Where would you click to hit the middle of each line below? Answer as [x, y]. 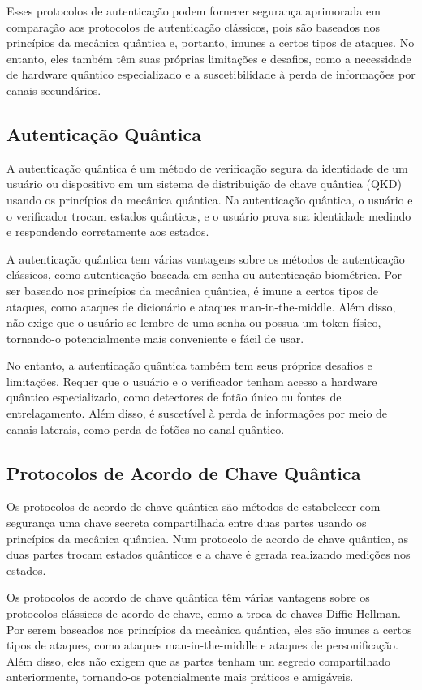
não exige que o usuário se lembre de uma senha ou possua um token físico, [194, 322]
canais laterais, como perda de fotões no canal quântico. [146, 429]
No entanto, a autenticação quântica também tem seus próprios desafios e [189, 365]
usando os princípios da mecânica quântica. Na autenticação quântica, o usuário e [210, 199]
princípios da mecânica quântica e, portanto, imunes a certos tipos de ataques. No [211, 43]
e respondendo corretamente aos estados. [108, 231]
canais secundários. [54, 90]
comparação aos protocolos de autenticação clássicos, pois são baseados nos [194, 26]
